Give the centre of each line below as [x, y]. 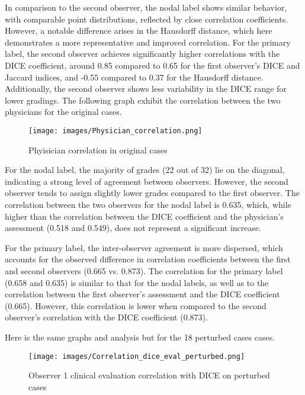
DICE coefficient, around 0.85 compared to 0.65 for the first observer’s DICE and [152, 65]
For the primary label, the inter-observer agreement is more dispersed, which [144, 247]
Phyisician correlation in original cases [98, 150]
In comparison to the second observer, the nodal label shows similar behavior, [146, 7]
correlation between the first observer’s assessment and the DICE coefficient [142, 294]
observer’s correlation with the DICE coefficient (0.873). [106, 317]
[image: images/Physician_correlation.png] [115, 131]
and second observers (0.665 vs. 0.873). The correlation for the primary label [144, 270]
